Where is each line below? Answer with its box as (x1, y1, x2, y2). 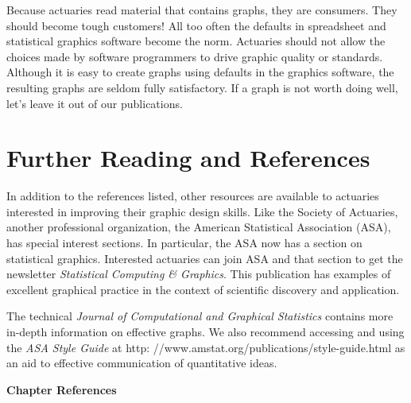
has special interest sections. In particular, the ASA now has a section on (6, 234, 363, 251)
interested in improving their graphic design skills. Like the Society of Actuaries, (6, 203, 398, 219)
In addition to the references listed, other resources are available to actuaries (6, 188, 379, 204)
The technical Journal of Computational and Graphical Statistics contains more (6, 308, 394, 324)
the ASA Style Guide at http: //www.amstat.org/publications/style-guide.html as (6, 339, 405, 355)
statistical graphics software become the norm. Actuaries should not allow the (6, 33, 386, 49)
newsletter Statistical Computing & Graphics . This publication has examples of (6, 265, 391, 282)
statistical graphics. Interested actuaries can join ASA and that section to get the (6, 250, 403, 266)
